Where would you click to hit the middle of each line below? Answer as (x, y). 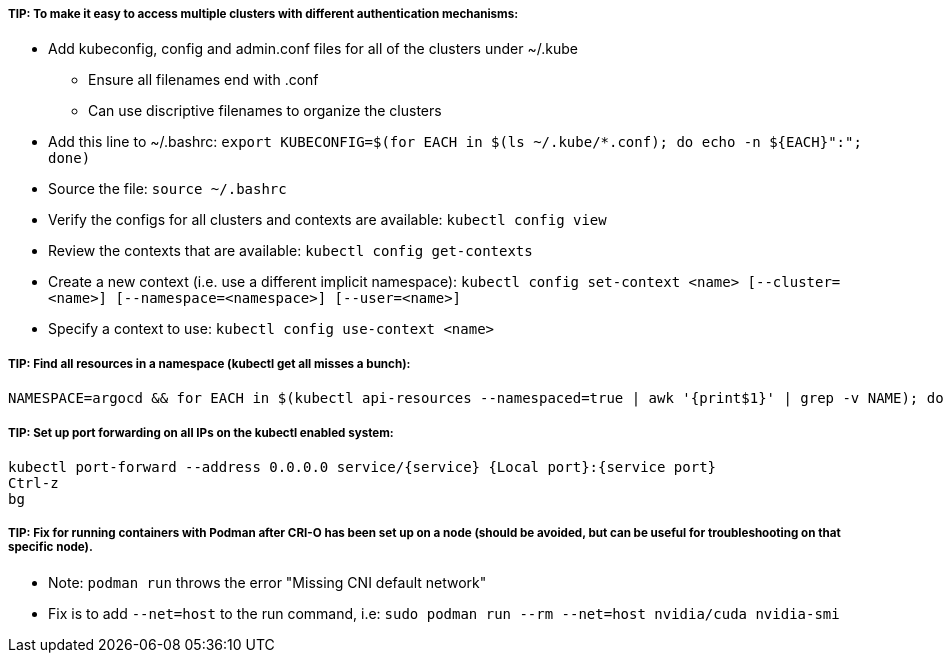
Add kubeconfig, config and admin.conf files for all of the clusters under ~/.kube (313, 49)
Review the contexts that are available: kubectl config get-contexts (290, 251)
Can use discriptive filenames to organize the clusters (265, 111)
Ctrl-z (33, 482)
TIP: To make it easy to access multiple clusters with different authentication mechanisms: (263, 14)
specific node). (50, 547)
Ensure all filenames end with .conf (203, 80)
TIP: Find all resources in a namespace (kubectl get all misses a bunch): (209, 363)
